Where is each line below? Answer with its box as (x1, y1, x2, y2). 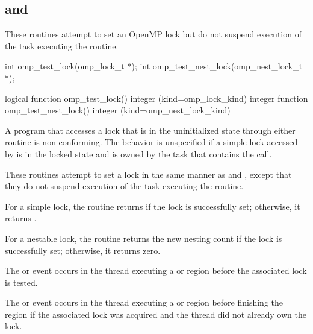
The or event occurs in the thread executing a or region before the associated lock (5, 264, 307, 277)
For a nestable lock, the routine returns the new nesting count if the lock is (5, 232, 282, 244)
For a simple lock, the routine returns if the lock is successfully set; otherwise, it (5, 200, 300, 212)
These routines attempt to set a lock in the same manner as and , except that (5, 168, 292, 180)
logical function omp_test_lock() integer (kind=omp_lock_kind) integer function (5, 92, 308, 104)
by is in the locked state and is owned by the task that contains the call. (5, 147, 272, 160)
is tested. (5, 276, 38, 288)
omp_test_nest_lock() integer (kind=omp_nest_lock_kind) (5, 104, 231, 116)
